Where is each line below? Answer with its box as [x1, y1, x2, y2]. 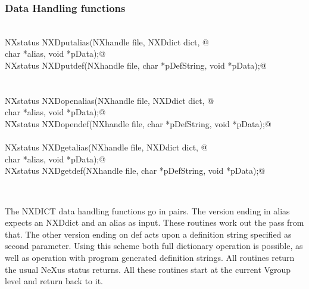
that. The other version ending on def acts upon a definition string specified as [5, 227, 292, 240]
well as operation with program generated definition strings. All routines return [5, 251, 295, 263]
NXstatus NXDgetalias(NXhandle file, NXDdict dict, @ [5, 141, 208, 153]
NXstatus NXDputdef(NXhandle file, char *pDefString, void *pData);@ [5, 59, 267, 71]
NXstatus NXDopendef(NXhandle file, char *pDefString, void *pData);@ [5, 117, 271, 130]
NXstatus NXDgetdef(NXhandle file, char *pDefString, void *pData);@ [5, 164, 266, 177]
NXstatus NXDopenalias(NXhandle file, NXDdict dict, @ [5, 94, 214, 106]
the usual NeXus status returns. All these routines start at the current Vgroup [5, 263, 291, 275]
